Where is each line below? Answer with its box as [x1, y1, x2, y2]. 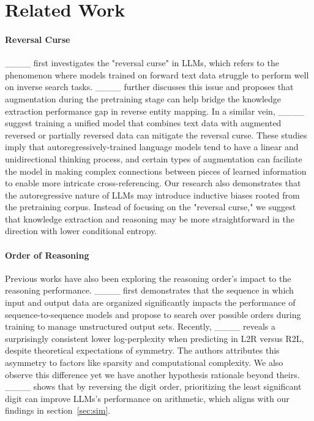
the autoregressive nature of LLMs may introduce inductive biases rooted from [5, 188, 300, 201]
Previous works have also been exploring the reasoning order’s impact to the [5, 271, 291, 284]
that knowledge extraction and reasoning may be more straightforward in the [5, 212, 294, 225]
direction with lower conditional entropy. [5, 224, 157, 237]
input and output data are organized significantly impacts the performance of [5, 296, 296, 309]
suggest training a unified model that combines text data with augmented [5, 116, 282, 129]
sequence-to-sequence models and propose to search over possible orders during [5, 308, 301, 320]
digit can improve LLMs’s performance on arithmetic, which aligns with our [5, 392, 290, 404]
